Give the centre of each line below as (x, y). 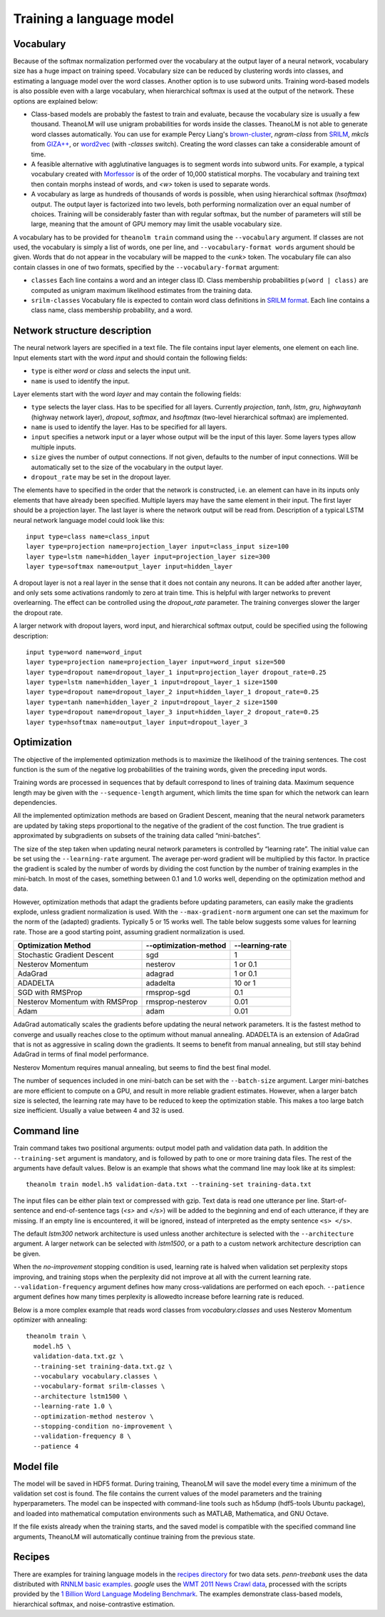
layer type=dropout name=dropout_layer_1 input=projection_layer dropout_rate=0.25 (176, 672)
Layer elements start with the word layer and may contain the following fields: (127, 394)
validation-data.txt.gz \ (78, 1356)
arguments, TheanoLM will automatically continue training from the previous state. (134, 1536)
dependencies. (35, 803)
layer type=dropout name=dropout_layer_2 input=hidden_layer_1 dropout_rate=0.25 (173, 692)
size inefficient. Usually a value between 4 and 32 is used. (99, 1111)
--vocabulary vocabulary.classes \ (96, 1376)
